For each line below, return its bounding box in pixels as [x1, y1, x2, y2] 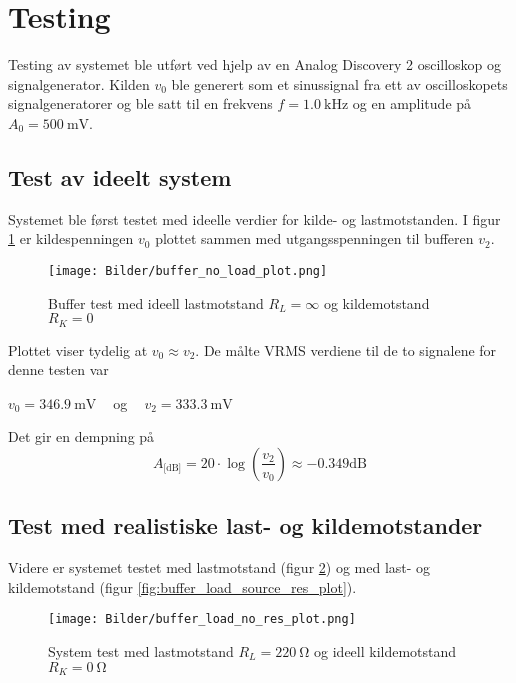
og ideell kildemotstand [314, 641, 457, 662]
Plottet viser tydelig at [8, 339, 148, 360]
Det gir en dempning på [8, 426, 155, 447]
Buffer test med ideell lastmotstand [48, 292, 264, 313]
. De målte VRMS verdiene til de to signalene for [195, 339, 497, 360]
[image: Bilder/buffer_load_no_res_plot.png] [48, 612, 356, 627]
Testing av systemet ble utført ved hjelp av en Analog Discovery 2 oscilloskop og [8, 54, 502, 75]
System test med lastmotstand [48, 641, 234, 662]
